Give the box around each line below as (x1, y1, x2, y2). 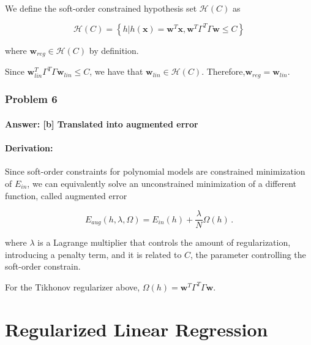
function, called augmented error (5, 189, 127, 202)
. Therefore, (201, 65, 245, 78)
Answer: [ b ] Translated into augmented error (5, 117, 198, 130)
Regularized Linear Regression (5, 316, 268, 341)
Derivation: (5, 142, 53, 154)
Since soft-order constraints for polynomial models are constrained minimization (5, 165, 305, 178)
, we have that (89, 65, 143, 78)
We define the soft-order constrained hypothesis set (5, 2, 197, 14)
